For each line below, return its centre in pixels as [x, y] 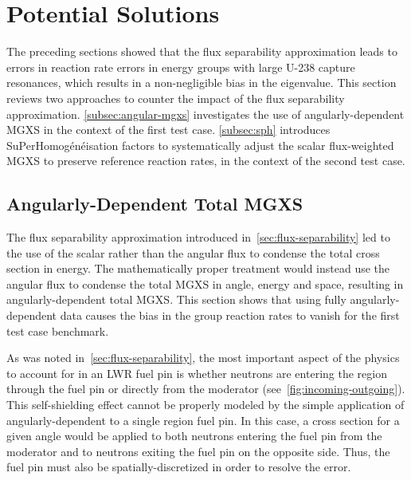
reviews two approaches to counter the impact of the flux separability [176, 98]
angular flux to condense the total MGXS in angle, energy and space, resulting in [205, 283]
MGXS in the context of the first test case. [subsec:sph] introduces [168, 130]
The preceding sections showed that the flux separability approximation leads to [202, 51]
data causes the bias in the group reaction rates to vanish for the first [230, 315]
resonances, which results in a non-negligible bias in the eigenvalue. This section [202, 83]
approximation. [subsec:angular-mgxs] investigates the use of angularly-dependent [205, 114]
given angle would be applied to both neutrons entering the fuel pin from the [194, 436]
